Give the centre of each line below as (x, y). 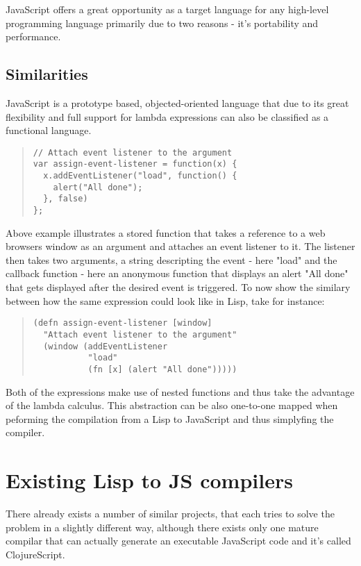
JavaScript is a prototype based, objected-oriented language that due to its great (177, 102)
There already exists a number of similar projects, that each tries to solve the (170, 514)
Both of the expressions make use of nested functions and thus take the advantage (180, 391)
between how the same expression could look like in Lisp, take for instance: (165, 300)
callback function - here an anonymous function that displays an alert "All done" (177, 273)
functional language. (49, 130)
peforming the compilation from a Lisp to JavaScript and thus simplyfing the (170, 418)
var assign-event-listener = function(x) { (135, 164)
